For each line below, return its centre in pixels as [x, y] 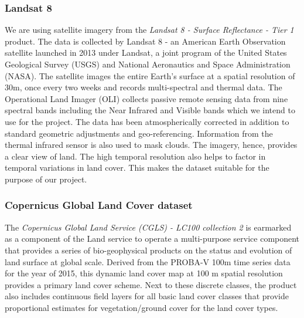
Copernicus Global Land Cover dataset [99, 205]
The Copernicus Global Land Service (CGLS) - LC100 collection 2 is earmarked [148, 227]
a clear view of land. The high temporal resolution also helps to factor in [135, 156]
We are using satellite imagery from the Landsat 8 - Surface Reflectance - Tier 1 [149, 30]
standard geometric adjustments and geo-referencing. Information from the [139, 133]
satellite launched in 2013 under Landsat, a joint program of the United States [146, 53]
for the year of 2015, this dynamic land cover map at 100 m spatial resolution [144, 273]
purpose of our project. [46, 179]
